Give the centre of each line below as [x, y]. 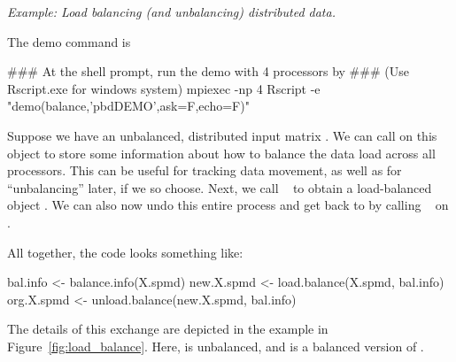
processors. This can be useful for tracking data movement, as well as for [205, 170]
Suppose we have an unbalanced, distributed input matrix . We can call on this [222, 135]
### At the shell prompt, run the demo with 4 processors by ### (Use [208, 71]
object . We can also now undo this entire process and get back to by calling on [228, 205]
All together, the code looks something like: [125, 252]
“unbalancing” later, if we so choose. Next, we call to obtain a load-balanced [220, 187]
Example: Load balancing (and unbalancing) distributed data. [171, 12]
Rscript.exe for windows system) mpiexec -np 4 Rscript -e [164, 88]
